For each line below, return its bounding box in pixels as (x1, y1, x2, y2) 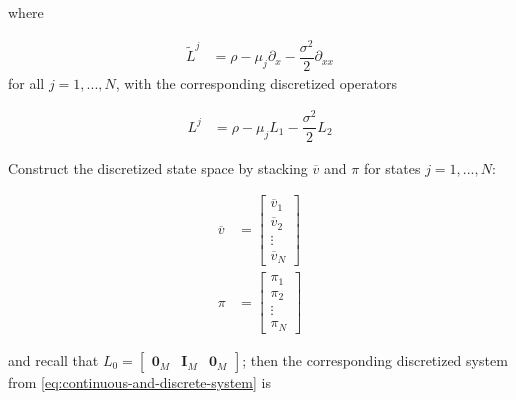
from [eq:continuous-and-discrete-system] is (8, 371, 271, 392)
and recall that (8, 349, 99, 370)
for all (8, 72, 45, 93)
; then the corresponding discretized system (242, 349, 508, 370)
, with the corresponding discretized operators (115, 72, 397, 93)
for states (363, 157, 421, 178)
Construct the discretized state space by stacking (8, 157, 308, 178)
